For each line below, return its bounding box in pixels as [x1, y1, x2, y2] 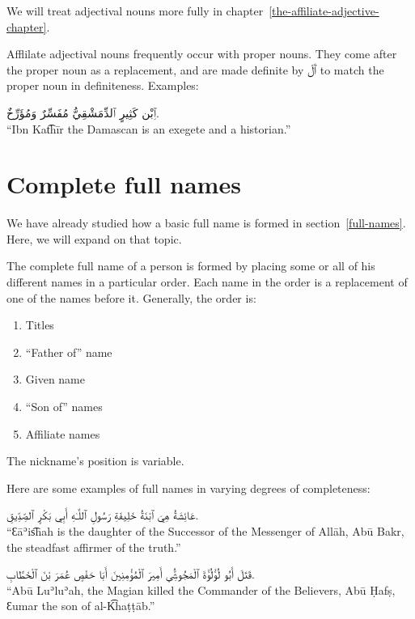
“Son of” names [25, 398, 103, 415]
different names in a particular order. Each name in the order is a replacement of [6, 273, 408, 290]
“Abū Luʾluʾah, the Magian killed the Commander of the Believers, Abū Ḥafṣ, [6, 581, 396, 598]
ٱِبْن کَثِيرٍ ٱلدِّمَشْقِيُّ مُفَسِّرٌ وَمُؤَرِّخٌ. [6, 104, 159, 121]
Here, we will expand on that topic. [6, 230, 182, 247]
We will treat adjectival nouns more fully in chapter [6, 2, 264, 19]
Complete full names [6, 167, 241, 201]
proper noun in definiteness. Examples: [6, 77, 199, 94]
